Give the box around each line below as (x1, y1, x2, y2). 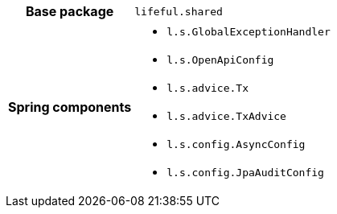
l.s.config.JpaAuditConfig (166, 167, 324, 179)
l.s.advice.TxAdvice (166, 110, 286, 122)
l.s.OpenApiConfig (166, 54, 274, 66)
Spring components (8, 99, 132, 115)
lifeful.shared (134, 5, 223, 18)
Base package (25, 3, 114, 19)
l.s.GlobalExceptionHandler (166, 26, 331, 38)
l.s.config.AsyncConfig (166, 138, 306, 150)
